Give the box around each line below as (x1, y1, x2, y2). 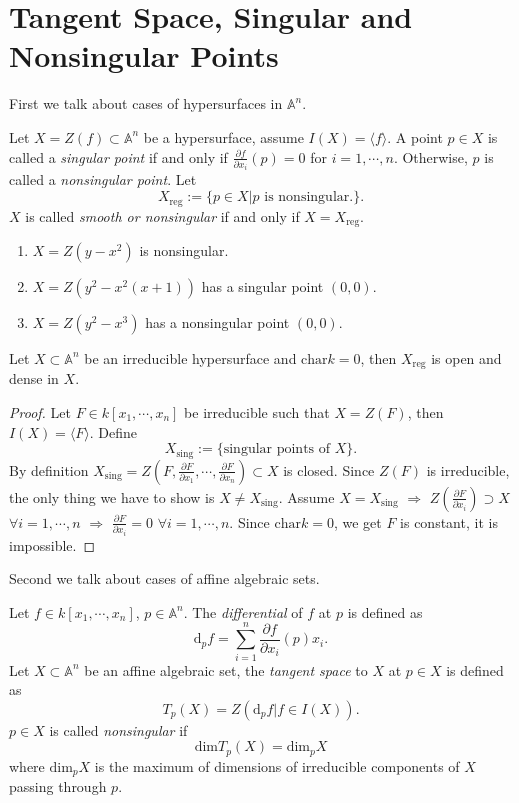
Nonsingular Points (9, 35, 279, 76)
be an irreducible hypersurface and (84, 347, 297, 368)
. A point (387, 126, 443, 147)
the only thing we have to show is (9, 486, 215, 507)
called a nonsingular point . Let (9, 169, 197, 190)
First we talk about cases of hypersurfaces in (9, 93, 283, 114)
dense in (9, 368, 59, 389)
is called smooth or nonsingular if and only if (25, 205, 300, 226)
